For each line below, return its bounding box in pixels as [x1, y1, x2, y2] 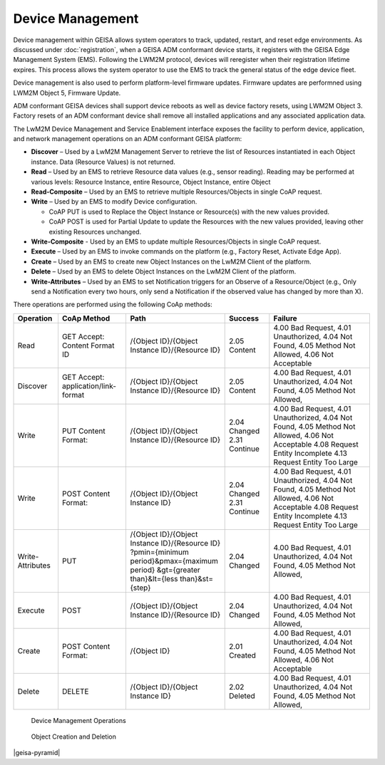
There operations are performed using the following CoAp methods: [13, 300, 213, 309]
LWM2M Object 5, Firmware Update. [13, 88, 121, 97]
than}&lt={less [130, 573, 178, 583]
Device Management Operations [31, 716, 126, 724]
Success [228, 313, 260, 323]
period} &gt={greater [130, 565, 201, 575]
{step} [130, 583, 151, 593]
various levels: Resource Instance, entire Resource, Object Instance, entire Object [31, 177, 271, 186]
